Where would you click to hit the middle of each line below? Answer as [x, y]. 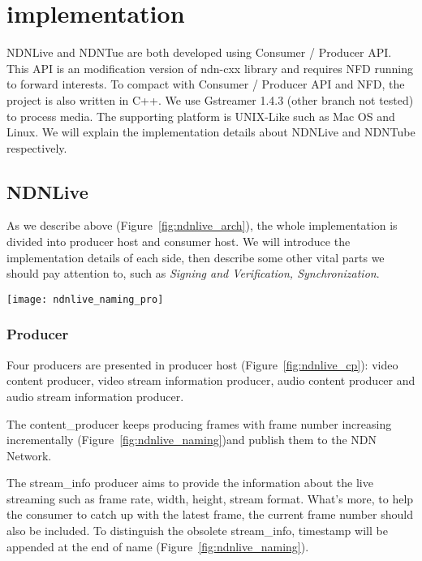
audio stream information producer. [95, 396]
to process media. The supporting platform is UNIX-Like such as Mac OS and [201, 116]
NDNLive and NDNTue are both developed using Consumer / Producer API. [199, 52]
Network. [29, 455]
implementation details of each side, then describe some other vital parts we [196, 257]
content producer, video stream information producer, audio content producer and [211, 380]
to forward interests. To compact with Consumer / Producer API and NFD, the [206, 84]
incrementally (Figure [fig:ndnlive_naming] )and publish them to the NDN [192, 440]
